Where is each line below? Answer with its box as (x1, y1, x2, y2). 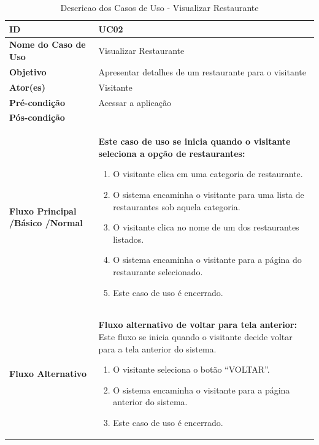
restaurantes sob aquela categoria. (113, 200, 240, 213)
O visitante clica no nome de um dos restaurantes (113, 221, 299, 234)
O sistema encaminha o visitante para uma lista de (113, 188, 304, 201)
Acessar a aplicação (98, 96, 171, 108)
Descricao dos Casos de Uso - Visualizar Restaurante (60, 1, 259, 13)
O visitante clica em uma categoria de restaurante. (113, 167, 303, 180)
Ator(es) (9, 80, 45, 93)
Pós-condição (9, 111, 65, 124)
